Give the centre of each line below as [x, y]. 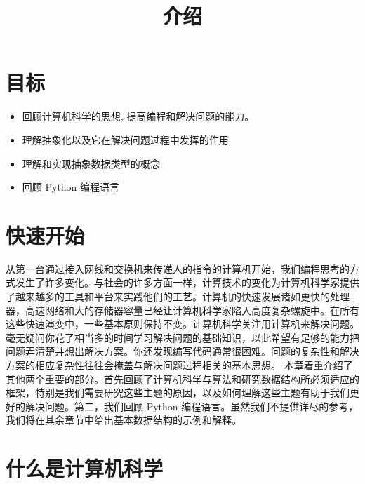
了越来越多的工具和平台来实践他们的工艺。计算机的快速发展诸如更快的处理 [178, 296]
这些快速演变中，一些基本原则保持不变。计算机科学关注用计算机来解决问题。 [182, 324]
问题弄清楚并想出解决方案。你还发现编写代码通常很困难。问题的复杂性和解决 [182, 351]
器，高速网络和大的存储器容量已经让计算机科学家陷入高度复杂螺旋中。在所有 [182, 310]
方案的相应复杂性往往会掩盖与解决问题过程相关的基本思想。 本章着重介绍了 [179, 364]
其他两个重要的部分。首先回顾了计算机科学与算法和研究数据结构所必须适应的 [182, 378]
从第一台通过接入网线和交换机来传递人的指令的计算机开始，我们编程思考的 [178, 268]
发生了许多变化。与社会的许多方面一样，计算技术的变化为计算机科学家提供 [187, 282]
